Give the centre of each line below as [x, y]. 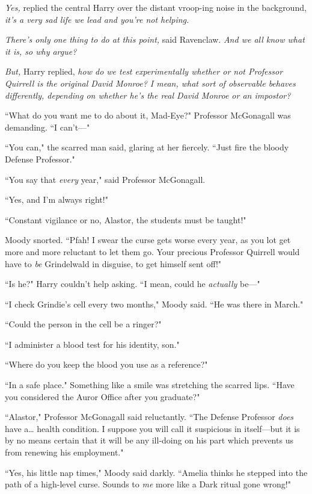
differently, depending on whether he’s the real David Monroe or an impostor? [148, 95]
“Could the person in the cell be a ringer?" [83, 324]
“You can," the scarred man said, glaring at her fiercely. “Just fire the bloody [147, 147]
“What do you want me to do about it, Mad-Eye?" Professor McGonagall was [148, 115]
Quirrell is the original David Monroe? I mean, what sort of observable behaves [150, 83]
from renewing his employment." [64, 452]
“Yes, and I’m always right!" [57, 199]
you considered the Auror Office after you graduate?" [102, 396]
